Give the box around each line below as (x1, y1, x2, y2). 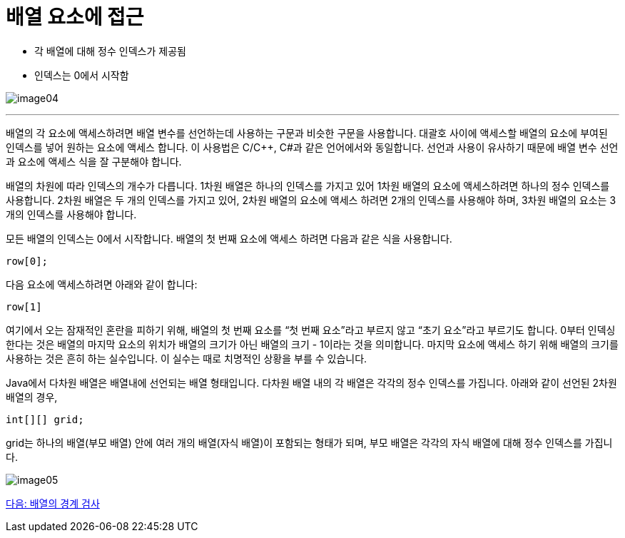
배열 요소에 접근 (6, 5, 144, 29)
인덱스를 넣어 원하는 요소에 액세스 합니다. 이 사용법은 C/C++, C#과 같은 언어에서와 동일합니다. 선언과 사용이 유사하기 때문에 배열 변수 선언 (6, 141, 619, 153)
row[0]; (6, 255, 49, 267)
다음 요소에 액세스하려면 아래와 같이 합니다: (6, 278, 198, 290)
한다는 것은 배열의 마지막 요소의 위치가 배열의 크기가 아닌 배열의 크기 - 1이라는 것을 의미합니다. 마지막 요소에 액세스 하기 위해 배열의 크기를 (6, 337, 619, 350)
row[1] (6, 300, 42, 313)
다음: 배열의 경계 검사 (6, 497, 100, 509)
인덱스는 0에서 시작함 (34, 68, 129, 81)
